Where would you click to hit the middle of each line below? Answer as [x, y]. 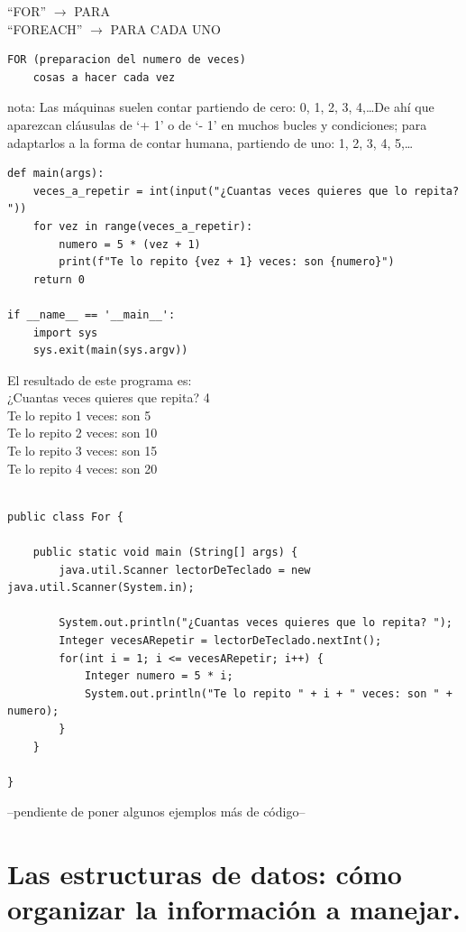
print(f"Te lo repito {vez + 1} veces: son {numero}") [227, 262]
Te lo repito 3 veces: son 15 [82, 451]
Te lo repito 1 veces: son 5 [79, 415]
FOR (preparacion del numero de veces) [127, 60]
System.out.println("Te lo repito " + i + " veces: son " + [268, 693]
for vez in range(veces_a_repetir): [143, 226]
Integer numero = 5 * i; [159, 676]
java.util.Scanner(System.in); [101, 588]
